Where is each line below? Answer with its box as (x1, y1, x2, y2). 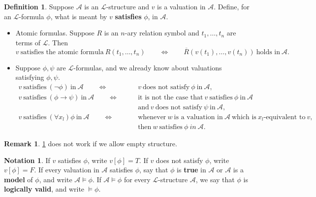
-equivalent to (263, 113, 306, 121)
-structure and (106, 1, 149, 11)
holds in (256, 48, 281, 56)
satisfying (15, 72, 44, 82)
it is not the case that (138, 94, 203, 101)
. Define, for (214, 1, 250, 11)
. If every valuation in (34, 164, 99, 175)
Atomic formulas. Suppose (15, 28, 95, 38)
